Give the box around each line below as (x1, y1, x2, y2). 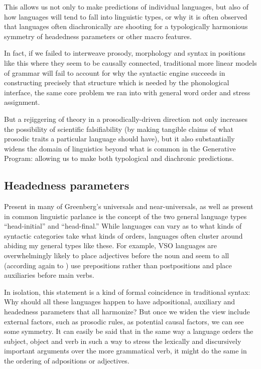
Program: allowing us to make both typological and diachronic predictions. (4, 153, 234, 163)
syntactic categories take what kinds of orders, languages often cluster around (4, 230, 243, 241)
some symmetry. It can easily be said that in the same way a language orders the (4, 326, 253, 336)
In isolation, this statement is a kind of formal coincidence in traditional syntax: (4, 286, 250, 297)
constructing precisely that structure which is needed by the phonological (4, 77, 229, 88)
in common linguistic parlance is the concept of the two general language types (4, 211, 247, 221)
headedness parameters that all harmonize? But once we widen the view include (4, 306, 250, 317)
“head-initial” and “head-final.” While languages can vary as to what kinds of (4, 221, 242, 231)
